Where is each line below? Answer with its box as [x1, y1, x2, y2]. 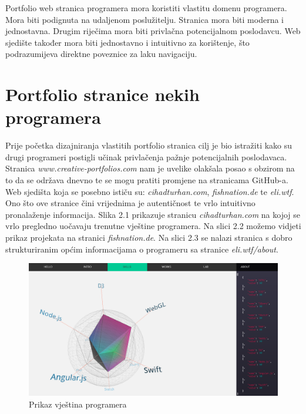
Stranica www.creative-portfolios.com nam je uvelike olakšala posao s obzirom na [5, 162, 295, 174]
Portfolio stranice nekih [5, 82, 200, 106]
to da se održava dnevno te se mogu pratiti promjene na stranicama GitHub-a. [5, 174, 288, 186]
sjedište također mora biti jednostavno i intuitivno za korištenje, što [5, 36, 250, 48]
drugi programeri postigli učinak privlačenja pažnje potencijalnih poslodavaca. [5, 150, 287, 163]
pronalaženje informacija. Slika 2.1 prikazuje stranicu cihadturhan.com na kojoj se [5, 208, 301, 220]
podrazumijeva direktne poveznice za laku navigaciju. [5, 48, 197, 60]
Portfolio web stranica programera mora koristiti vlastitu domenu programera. [5, 2, 287, 14]
